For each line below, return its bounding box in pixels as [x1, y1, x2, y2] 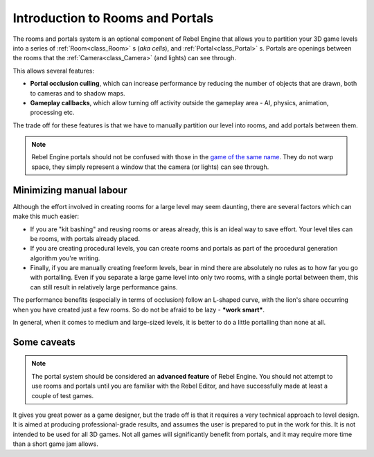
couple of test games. [31, 391, 94, 400]
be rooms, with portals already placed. [30, 234, 140, 242]
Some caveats [12, 336, 76, 348]
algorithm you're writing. [30, 253, 100, 262]
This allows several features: [12, 66, 95, 75]
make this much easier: [12, 212, 80, 221]
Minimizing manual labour [12, 184, 127, 196]
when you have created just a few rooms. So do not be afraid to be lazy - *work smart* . [12, 305, 265, 314]
